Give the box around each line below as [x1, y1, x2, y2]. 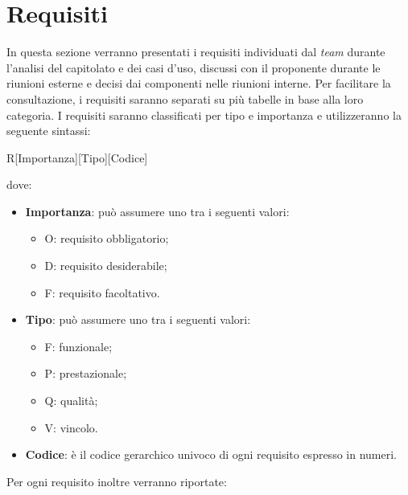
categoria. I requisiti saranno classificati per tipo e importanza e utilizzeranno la [6, 106, 402, 123]
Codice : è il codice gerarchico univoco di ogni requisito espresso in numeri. [25, 446, 397, 463]
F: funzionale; [44, 337, 113, 354]
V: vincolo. [44, 419, 98, 436]
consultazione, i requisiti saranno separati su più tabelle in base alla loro [6, 90, 364, 107]
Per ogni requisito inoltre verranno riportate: [6, 472, 227, 489]
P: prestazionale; [44, 365, 127, 382]
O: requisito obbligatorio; [44, 230, 169, 247]
